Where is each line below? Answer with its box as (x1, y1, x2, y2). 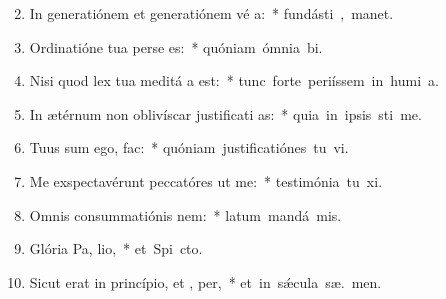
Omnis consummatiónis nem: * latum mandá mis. (29, 204, 342, 225)
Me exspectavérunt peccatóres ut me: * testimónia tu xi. (29, 170, 383, 191)
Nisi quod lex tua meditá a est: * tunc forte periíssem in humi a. (29, 70, 439, 91)
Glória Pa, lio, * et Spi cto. (29, 238, 203, 259)
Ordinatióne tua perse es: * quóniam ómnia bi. (29, 36, 323, 57)
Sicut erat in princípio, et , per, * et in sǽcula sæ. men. (29, 271, 382, 292)
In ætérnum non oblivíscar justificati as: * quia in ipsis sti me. (29, 103, 422, 124)
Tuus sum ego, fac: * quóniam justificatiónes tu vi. (29, 137, 349, 158)
